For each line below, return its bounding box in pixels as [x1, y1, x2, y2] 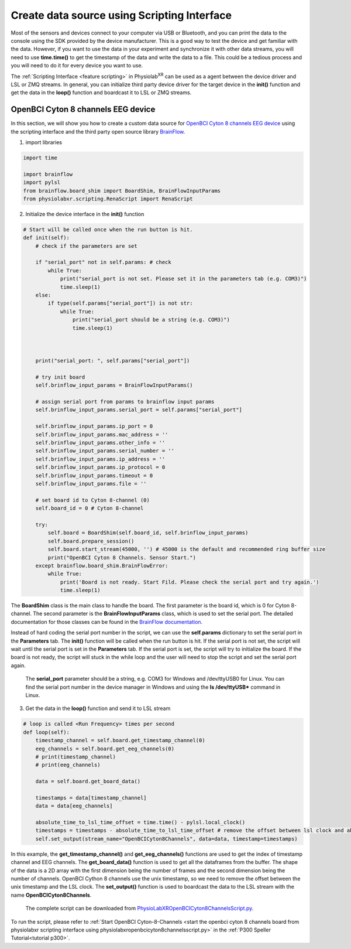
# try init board [35, 374, 85, 380]
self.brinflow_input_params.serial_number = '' [35, 448, 175, 454]
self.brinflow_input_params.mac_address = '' [35, 431, 168, 438]
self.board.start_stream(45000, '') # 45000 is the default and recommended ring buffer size [47, 546, 326, 553]
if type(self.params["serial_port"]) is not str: [47, 300, 193, 307]
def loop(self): [23, 729, 70, 735]
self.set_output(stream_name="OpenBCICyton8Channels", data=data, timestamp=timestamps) [35, 835, 298, 842]
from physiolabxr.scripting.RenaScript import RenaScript [23, 195, 193, 202]
